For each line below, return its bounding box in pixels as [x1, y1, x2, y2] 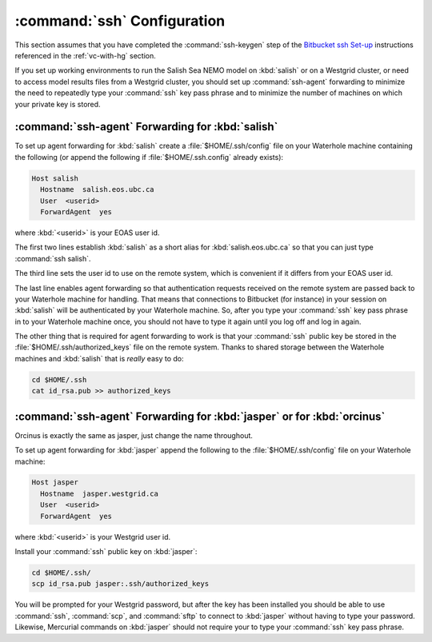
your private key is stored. [14, 99, 101, 109]
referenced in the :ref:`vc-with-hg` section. [14, 50, 156, 60]
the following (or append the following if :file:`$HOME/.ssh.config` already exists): [14, 152, 284, 161]
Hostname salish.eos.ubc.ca [40, 185, 155, 194]
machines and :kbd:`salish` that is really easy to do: [14, 353, 184, 363]
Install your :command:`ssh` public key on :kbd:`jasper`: [14, 547, 198, 556]
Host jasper [31, 478, 79, 487]
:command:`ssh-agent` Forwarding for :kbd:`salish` [14, 120, 278, 134]
